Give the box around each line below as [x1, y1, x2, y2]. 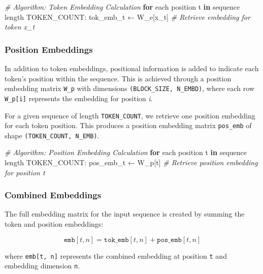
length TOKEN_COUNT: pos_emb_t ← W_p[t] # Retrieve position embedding [5, 157, 258, 168]
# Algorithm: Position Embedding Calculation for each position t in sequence [5, 147, 247, 158]
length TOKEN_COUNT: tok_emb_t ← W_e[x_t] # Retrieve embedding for [5, 11, 250, 22]
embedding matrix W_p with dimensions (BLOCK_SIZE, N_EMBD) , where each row [5, 83, 254, 94]
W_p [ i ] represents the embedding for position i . [5, 93, 153, 103]
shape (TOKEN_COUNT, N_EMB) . [5, 130, 100, 140]
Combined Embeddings [5, 189, 102, 201]
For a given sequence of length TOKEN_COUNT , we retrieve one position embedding [5, 110, 255, 120]
